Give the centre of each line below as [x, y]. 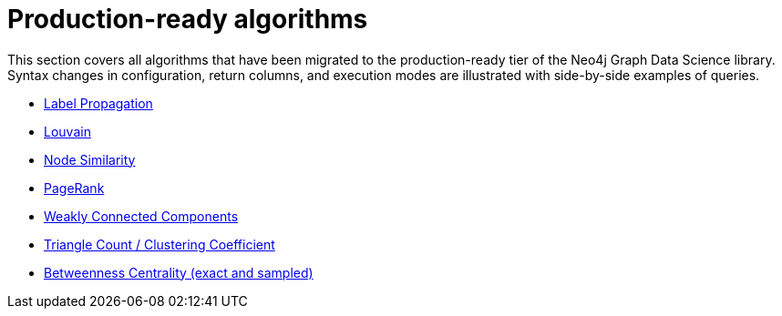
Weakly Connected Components [141, 216]
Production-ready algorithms [188, 19]
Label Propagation [98, 103]
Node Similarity [90, 159]
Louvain [67, 131]
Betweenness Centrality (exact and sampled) [179, 272]
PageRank [74, 188]
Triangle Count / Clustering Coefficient [159, 244]
